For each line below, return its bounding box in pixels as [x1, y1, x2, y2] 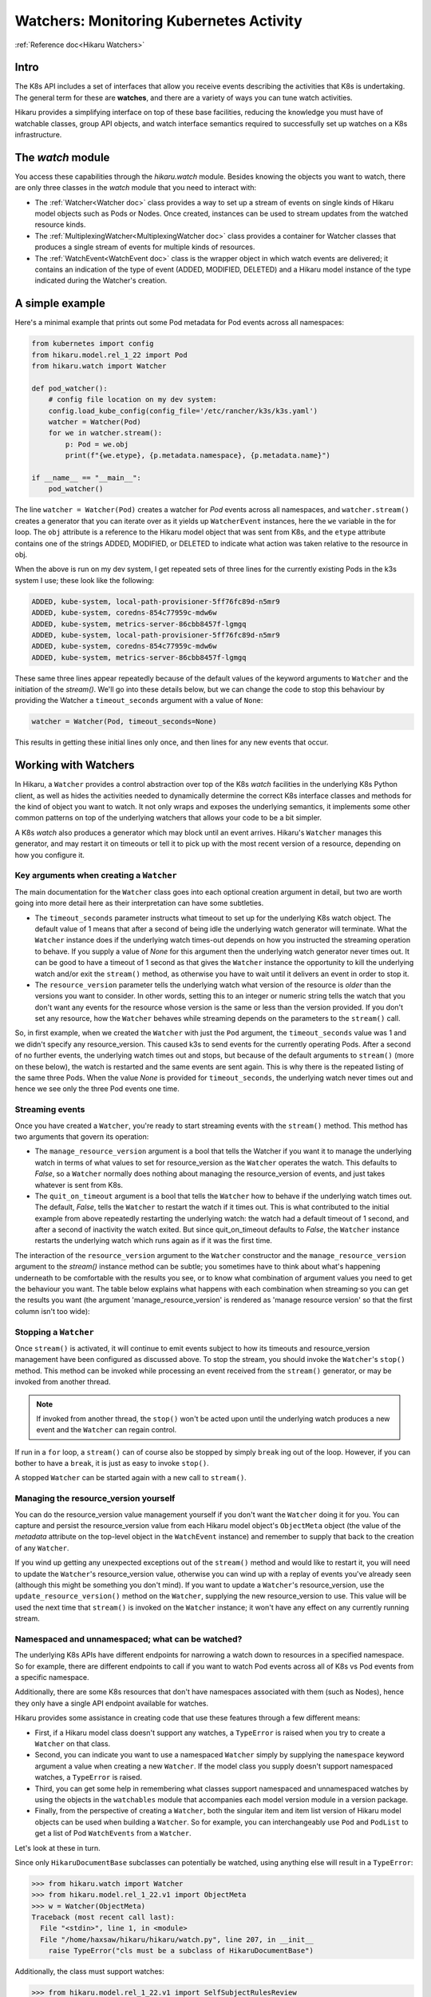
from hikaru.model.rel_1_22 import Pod [31, 350, 188, 359]
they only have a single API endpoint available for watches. [14, 1698, 209, 1708]
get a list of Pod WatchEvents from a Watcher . [34, 1828, 192, 1838]
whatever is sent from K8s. [34, 1180, 124, 1189]
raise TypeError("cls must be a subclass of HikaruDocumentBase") [48, 1946, 314, 1955]
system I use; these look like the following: [14, 575, 155, 585]
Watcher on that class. [34, 1739, 111, 1749]
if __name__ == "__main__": [31, 474, 141, 482]
